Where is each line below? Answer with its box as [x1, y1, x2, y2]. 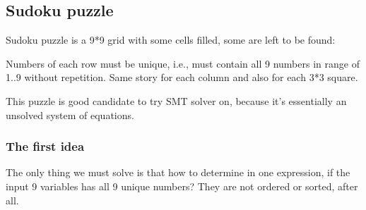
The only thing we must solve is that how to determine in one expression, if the [6, 165, 350, 180]
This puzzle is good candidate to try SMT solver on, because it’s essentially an [6, 93, 347, 108]
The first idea [6, 137, 85, 155]
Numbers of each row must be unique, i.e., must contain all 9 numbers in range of [6, 56, 360, 70]
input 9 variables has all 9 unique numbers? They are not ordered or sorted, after [6, 178, 358, 193]
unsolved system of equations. [6, 107, 134, 122]
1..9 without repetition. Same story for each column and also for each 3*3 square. [6, 70, 358, 85]
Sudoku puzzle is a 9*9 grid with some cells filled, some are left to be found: [6, 32, 336, 47]
